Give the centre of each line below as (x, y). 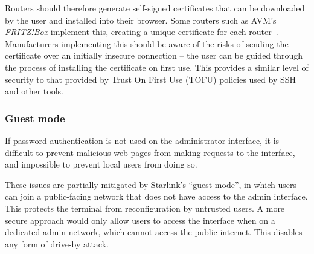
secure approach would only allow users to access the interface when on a (140, 220)
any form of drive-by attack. (57, 243)
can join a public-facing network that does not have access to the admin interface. (156, 196)
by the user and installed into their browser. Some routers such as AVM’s (141, 20)
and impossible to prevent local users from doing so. (101, 164)
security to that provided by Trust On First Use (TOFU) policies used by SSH (151, 79)
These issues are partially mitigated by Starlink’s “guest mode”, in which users (151, 184)
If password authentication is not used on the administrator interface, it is (142, 140)
